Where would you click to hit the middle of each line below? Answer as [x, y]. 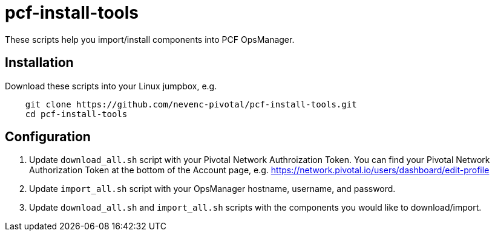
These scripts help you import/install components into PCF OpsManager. [150, 39]
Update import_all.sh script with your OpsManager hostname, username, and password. [212, 189]
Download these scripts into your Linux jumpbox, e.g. [111, 86]
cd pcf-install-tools [76, 114]
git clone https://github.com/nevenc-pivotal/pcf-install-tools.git [191, 104]
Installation [39, 63]
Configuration [48, 137]
